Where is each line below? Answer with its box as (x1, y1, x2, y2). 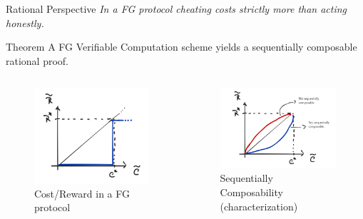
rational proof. (6, 53, 69, 68)
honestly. (6, 15, 44, 30)
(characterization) (220, 198, 298, 213)
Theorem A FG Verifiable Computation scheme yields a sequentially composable (6, 39, 357, 54)
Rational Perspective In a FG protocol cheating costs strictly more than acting (6, 1, 347, 16)
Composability (220, 185, 283, 200)
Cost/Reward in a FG (34, 185, 130, 200)
